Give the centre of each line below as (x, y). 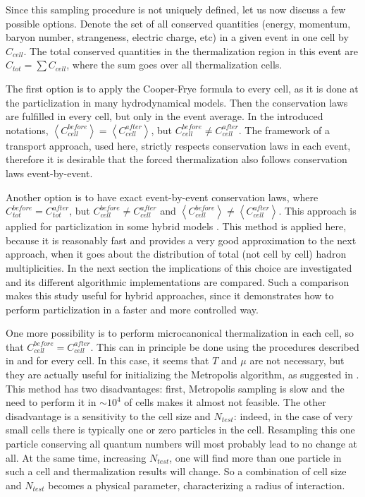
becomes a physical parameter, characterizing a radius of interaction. (197, 485)
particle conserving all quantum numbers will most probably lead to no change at (181, 444)
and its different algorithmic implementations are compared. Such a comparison (178, 281)
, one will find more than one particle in (255, 457)
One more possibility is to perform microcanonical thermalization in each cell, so (180, 333)
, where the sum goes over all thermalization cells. (174, 65)
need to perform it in (51, 402)
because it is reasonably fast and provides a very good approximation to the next (181, 240)
